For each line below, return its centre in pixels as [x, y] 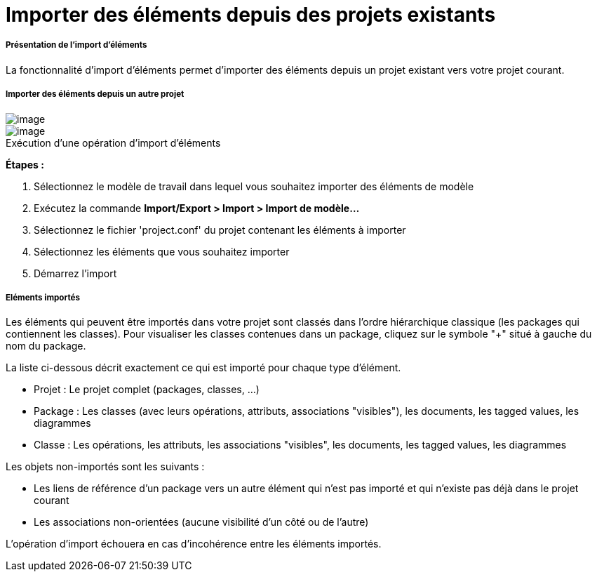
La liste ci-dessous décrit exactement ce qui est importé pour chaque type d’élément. [203, 368]
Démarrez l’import [75, 273]
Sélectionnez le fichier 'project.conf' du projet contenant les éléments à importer [220, 230]
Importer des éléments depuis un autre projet [95, 94]
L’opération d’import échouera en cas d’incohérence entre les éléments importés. [194, 544]
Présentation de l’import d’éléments [76, 45]
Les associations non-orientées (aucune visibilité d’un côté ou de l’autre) [201, 522]
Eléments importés [43, 297]
